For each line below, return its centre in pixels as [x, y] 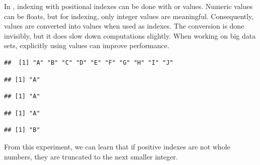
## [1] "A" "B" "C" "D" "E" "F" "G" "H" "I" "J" [89, 62]
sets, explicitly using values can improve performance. [87, 45]
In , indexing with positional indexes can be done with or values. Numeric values [128, 6]
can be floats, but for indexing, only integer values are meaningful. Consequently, [129, 16]
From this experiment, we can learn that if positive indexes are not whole [117, 146]
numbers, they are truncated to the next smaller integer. [91, 156]
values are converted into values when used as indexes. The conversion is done [124, 26]
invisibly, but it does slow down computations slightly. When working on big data [130, 35]
